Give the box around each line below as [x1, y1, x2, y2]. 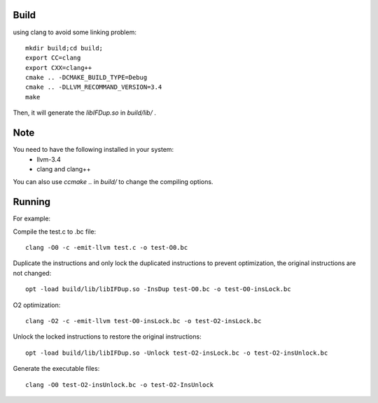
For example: [13, 214, 51, 223]
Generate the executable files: [13, 365, 100, 373]
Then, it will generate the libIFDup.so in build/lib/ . [13, 108, 157, 117]
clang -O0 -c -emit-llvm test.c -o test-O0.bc [25, 243, 188, 252]
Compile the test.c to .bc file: [13, 227, 97, 236]
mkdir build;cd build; [25, 44, 104, 52]
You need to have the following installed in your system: [13, 146, 174, 154]
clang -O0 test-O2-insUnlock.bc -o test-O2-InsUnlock [25, 381, 213, 388]
